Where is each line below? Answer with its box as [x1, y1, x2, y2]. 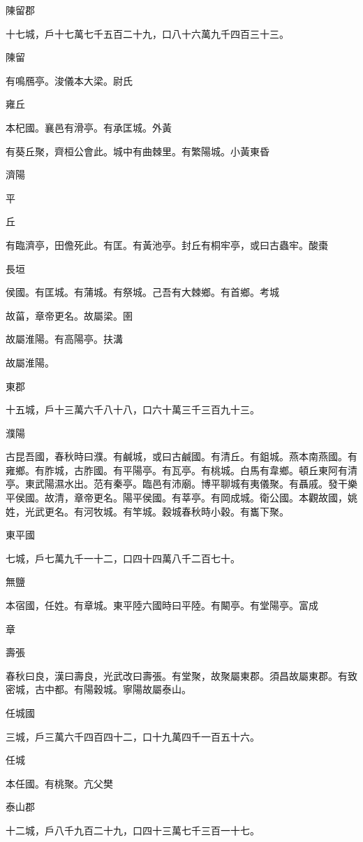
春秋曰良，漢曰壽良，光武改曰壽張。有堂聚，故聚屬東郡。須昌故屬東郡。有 [6, 668, 348, 683]
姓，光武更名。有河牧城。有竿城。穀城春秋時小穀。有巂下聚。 [6, 504, 289, 518]
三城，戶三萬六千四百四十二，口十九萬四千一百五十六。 [6, 729, 260, 743]
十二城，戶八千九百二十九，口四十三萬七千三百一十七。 [6, 822, 260, 837]
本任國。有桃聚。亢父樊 [6, 776, 113, 790]
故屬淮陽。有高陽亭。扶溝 [6, 331, 123, 346]
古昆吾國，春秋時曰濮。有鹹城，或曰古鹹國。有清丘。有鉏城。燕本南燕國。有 [6, 449, 357, 464]
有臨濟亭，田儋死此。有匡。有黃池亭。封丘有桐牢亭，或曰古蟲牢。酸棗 [6, 237, 328, 252]
